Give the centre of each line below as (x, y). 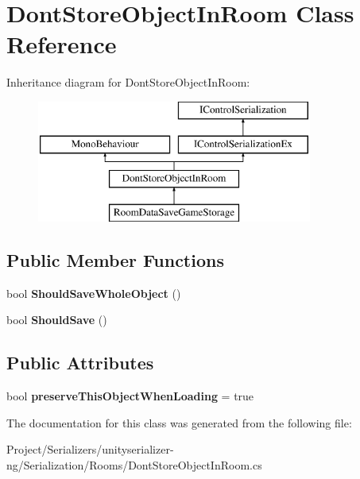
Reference (62, 44)
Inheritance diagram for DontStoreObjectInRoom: (128, 82)
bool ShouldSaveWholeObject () (94, 293)
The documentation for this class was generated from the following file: (179, 422)
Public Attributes (80, 363)
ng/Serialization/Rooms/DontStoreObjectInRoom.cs (134, 465)
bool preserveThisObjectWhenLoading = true (130, 396)
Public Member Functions (115, 260)
